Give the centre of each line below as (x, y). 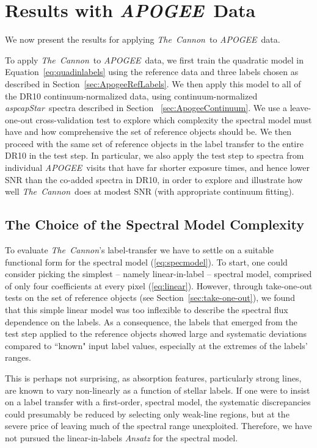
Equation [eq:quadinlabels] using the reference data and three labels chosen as (152, 72)
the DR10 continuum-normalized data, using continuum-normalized (131, 96)
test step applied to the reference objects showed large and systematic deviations (156, 334)
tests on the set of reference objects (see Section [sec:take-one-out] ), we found (150, 298)
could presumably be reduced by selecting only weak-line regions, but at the (147, 414)
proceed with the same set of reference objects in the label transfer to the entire (154, 143)
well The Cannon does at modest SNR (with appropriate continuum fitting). (150, 191)
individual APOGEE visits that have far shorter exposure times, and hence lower (157, 168)
